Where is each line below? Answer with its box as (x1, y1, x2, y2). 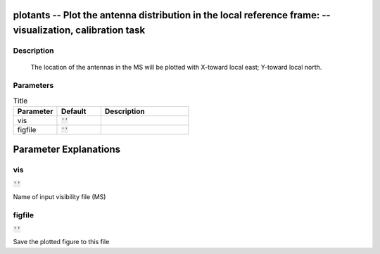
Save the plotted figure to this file (13, 238, 110, 246)
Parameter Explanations (13, 144, 121, 155)
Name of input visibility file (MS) (13, 192, 106, 201)
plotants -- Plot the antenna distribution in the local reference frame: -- (13, 9, 331, 21)
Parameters (13, 80, 54, 90)
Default (61, 106, 87, 116)
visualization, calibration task (13, 25, 146, 37)
